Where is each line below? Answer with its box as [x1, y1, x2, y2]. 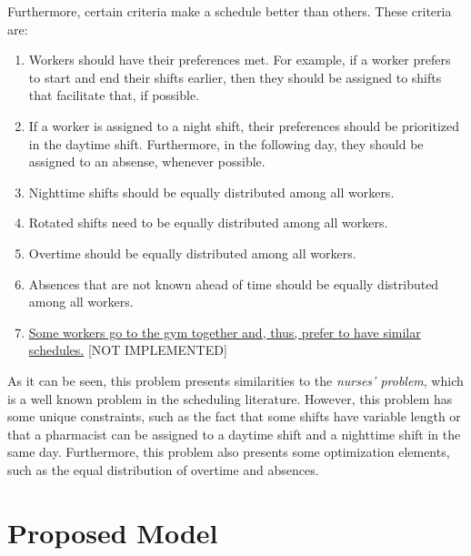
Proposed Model [7, 513, 218, 551]
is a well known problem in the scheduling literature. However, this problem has [7, 389, 453, 408]
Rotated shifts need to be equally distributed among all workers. [28, 213, 388, 232]
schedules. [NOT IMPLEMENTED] [28, 340, 227, 359]
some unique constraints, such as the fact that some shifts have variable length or [7, 407, 461, 426]
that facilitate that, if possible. [28, 86, 200, 105]
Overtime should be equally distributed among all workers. [28, 243, 356, 262]
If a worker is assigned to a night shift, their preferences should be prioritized [28, 116, 460, 135]
